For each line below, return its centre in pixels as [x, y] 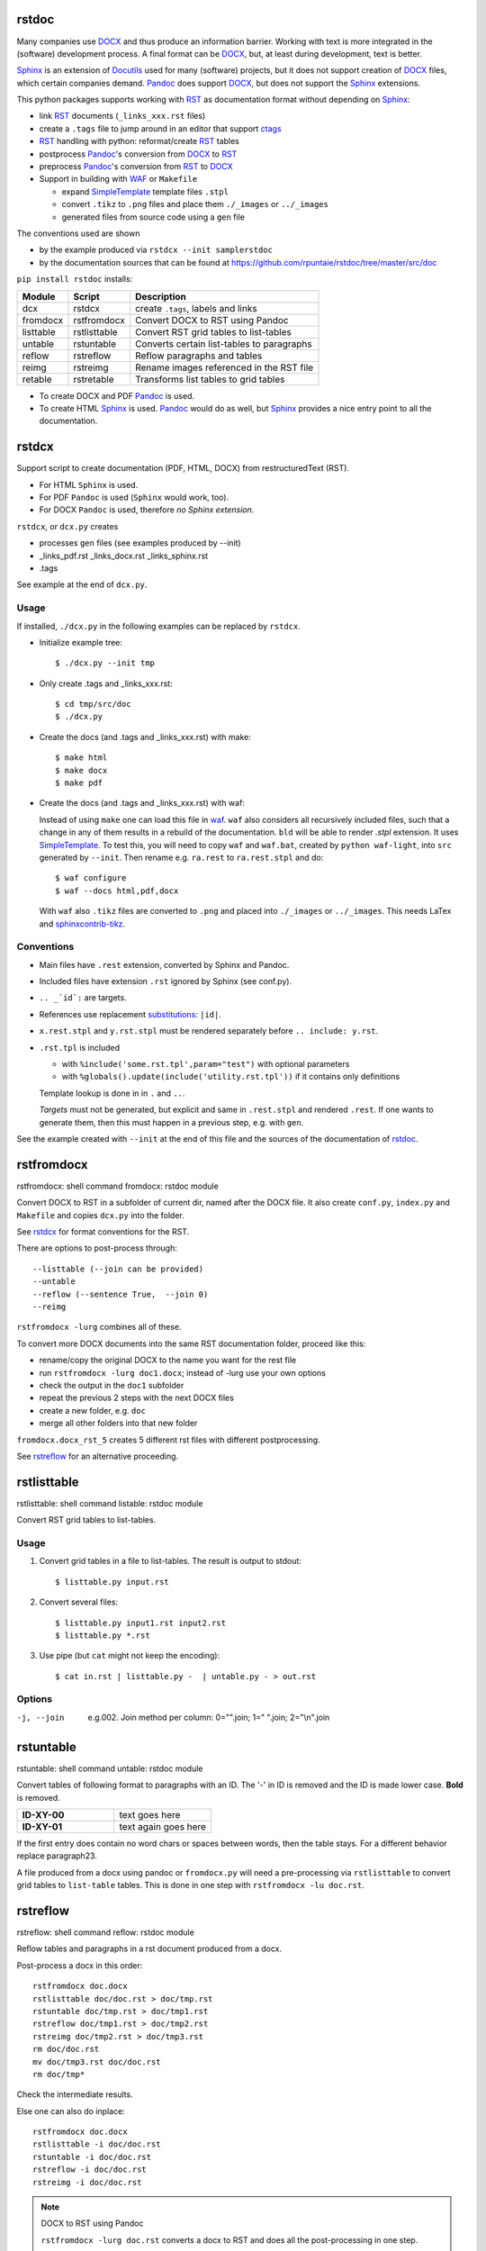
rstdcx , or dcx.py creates [67, 526]
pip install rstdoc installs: [75, 279]
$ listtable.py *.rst [103, 1635]
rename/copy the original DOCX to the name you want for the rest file [168, 1361]
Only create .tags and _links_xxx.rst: [106, 683]
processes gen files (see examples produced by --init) [140, 543]
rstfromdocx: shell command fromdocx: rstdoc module [118, 1186]
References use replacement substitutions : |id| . [130, 1014]
